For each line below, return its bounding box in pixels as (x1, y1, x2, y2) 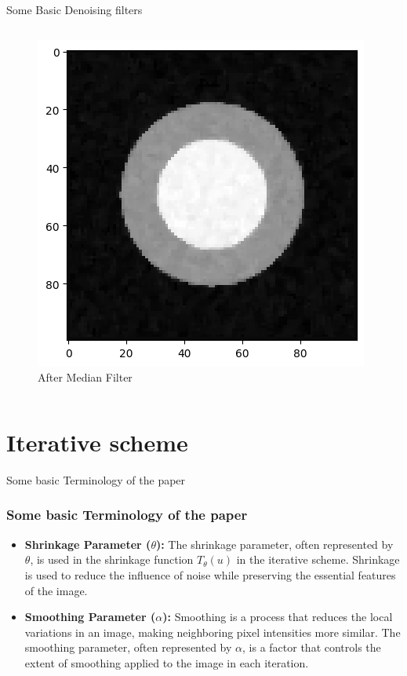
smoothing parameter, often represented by (24, 639, 232, 656)
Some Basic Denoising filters (6, 2, 143, 17)
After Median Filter (38, 369, 133, 386)
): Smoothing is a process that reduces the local (162, 608, 393, 625)
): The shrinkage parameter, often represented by (155, 535, 394, 552)
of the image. (24, 582, 88, 598)
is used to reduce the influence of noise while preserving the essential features (24, 566, 396, 583)
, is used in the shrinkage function (30, 551, 194, 568)
